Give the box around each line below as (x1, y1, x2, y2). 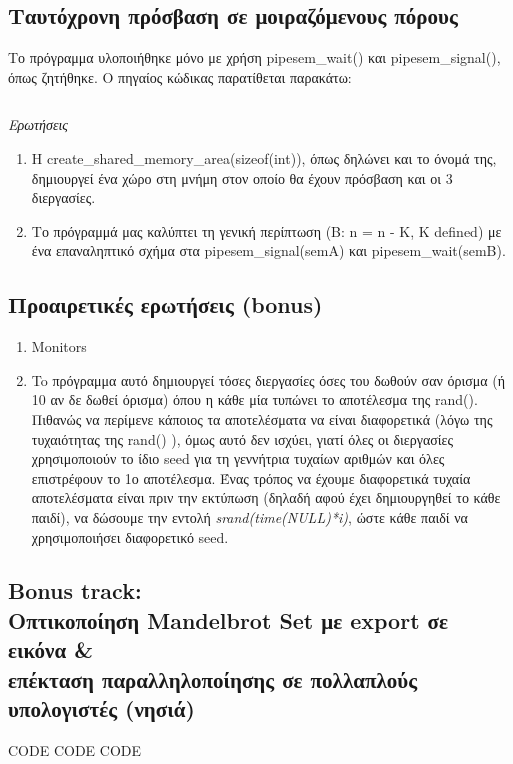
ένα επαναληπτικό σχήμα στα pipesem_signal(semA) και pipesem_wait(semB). (31, 240, 506, 261)
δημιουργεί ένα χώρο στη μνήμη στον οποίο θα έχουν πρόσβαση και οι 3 (31, 167, 453, 188)
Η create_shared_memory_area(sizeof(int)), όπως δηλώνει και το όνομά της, (31, 147, 497, 168)
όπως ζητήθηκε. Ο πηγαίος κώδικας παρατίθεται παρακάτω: (8, 66, 352, 87)
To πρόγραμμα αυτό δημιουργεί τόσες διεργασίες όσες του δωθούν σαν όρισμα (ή (31, 369, 506, 390)
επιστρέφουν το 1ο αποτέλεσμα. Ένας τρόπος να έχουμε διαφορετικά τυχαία (31, 467, 471, 488)
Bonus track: (8, 575, 142, 606)
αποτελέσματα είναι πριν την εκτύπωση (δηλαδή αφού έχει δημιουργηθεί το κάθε (31, 487, 501, 508)
